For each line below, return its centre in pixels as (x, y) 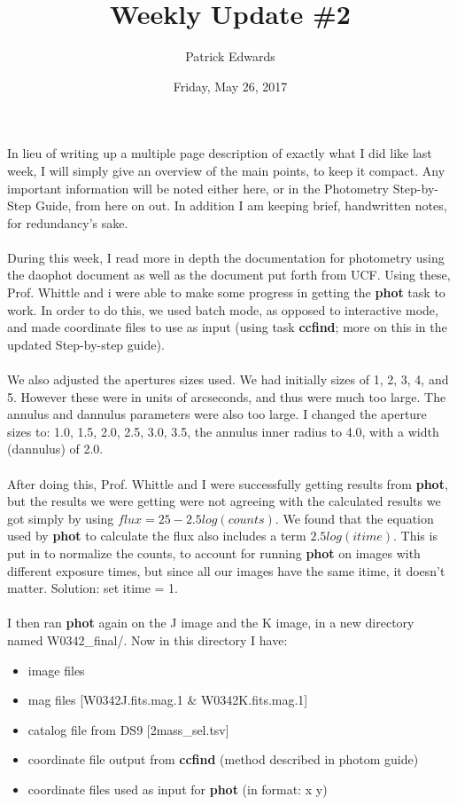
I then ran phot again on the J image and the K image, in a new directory (211, 623)
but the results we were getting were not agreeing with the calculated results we (224, 501)
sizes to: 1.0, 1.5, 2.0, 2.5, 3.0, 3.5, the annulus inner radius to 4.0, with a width (223, 431)
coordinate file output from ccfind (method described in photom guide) (223, 759)
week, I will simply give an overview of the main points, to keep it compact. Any (226, 170)
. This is (415, 536)
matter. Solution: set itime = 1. (93, 588)
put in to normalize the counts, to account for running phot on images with (214, 552)
